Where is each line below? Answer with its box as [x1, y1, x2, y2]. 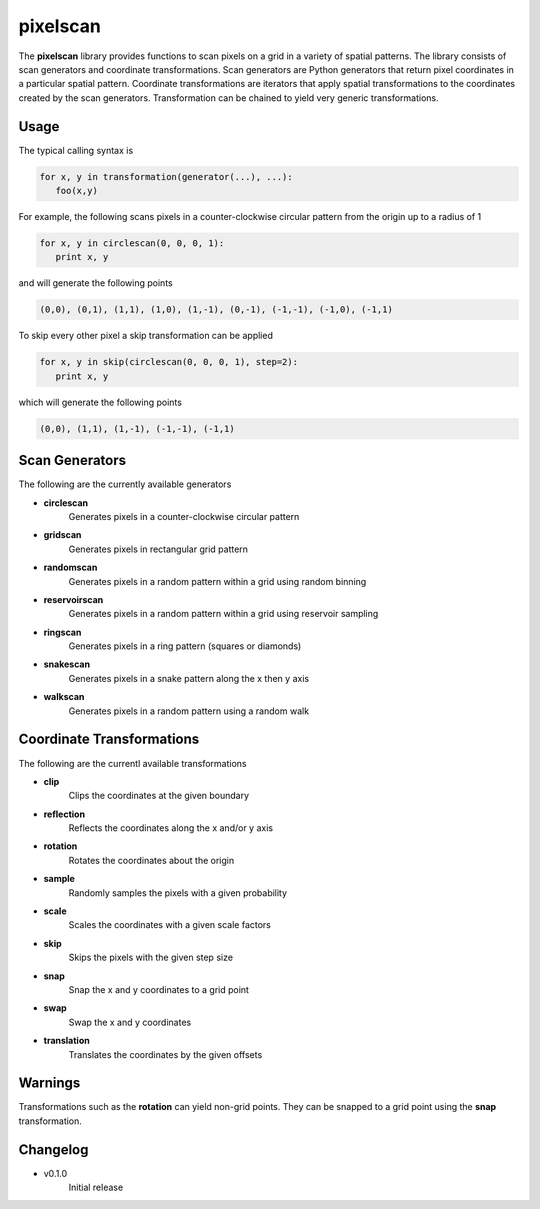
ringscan [43, 626, 82, 638]
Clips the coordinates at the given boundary [68, 790, 250, 802]
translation [43, 1035, 90, 1047]
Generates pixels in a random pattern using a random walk [68, 705, 310, 717]
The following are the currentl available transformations [18, 757, 247, 769]
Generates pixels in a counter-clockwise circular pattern [68, 510, 300, 522]
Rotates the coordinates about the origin [68, 854, 235, 866]
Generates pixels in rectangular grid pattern [68, 543, 249, 555]
